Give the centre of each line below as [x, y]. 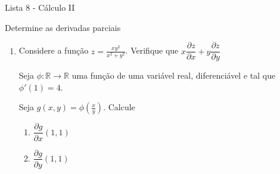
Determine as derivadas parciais [63, 27]
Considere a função [54, 50]
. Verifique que [152, 50]
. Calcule [119, 107]
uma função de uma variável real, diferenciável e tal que [174, 75]
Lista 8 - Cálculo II [40, 7]
